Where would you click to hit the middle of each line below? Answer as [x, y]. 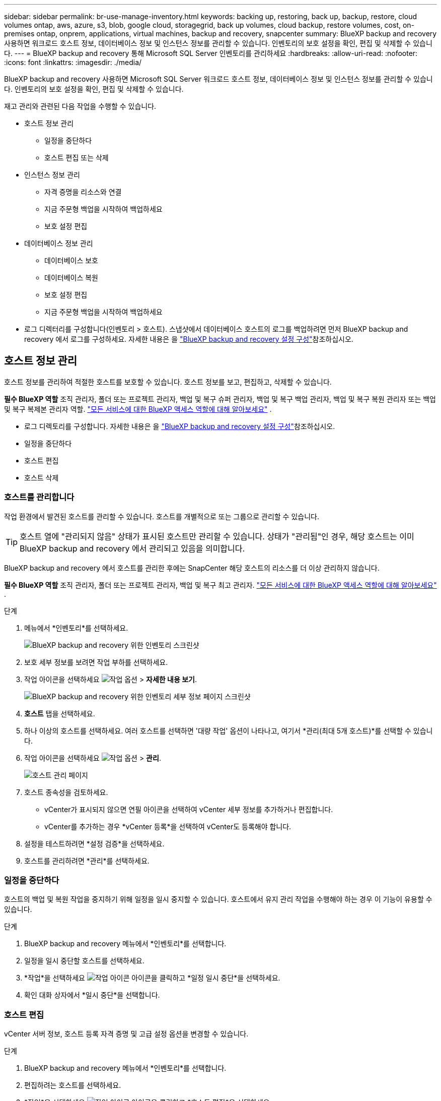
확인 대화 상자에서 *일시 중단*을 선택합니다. [92, 995]
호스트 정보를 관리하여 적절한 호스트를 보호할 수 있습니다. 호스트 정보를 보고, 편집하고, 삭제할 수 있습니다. [168, 382]
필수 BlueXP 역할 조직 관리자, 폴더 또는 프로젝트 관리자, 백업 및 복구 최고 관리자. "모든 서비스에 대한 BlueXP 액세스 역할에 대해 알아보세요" [220, 585]
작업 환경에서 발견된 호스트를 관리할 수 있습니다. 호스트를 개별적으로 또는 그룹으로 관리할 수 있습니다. [162, 516]
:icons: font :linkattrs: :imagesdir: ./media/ [73, 62]
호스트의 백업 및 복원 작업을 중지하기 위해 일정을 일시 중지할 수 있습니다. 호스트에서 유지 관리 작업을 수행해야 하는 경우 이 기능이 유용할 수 [218, 899]
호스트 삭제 [42, 477]
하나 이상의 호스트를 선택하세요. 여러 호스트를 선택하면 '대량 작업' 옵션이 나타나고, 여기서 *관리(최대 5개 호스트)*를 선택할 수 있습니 [229, 730]
